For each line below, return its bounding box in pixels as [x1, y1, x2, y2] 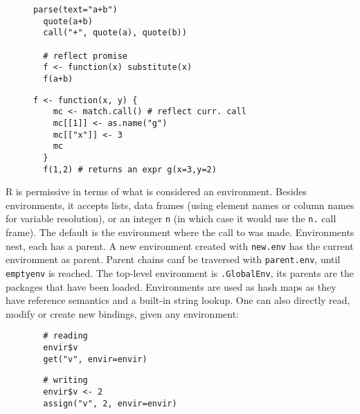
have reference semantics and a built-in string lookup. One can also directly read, [6, 293, 350, 307]
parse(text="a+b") [33, 5, 118, 15]
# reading [43, 331, 88, 341]
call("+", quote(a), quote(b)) [43, 28, 187, 38]
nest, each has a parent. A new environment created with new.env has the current [6, 238, 354, 253]
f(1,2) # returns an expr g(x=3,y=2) [43, 164, 217, 174]
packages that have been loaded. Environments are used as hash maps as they [6, 279, 336, 294]
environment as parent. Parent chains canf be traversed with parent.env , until [6, 252, 341, 267]
